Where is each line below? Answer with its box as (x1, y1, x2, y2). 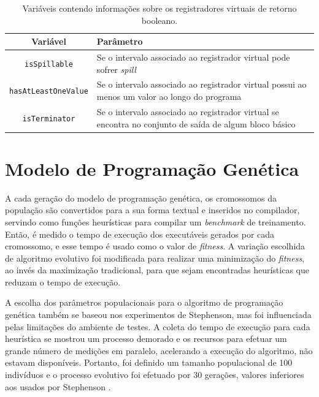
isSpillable (25, 59, 73, 69)
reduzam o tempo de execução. (5, 275, 121, 288)
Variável (31, 35, 66, 48)
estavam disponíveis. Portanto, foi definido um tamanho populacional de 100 (5, 356, 293, 369)
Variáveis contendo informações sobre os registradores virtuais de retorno (22, 2, 297, 14)
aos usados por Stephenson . (5, 380, 111, 393)
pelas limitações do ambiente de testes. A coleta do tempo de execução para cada (5, 320, 310, 333)
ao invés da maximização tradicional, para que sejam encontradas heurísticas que (5, 263, 309, 276)
